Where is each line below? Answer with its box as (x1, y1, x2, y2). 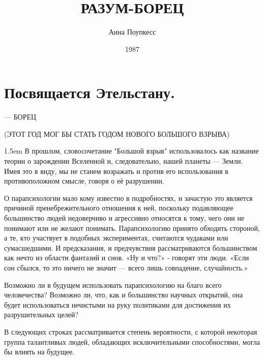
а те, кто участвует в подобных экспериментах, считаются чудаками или (4, 232, 228, 243)
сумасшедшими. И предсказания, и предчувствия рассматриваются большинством (4, 242, 257, 253)
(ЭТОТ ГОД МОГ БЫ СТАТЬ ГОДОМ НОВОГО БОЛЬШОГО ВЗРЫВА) (4, 128, 230, 139)
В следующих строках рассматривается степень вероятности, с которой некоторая (4, 326, 257, 337)
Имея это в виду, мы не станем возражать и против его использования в (4, 165, 228, 176)
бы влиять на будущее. (4, 346, 74, 357)
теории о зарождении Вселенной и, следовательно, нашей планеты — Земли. (4, 156, 243, 166)
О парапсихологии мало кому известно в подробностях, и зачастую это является (4, 192, 253, 203)
